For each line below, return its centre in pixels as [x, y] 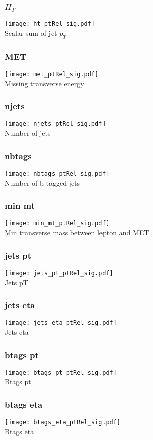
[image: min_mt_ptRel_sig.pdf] [57, 224]
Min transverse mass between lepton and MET [77, 233]
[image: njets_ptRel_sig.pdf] [55, 124]
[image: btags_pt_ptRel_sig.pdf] [61, 373]
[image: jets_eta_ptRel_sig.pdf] [61, 323]
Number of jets [28, 133]
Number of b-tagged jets [42, 183]
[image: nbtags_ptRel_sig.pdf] [57, 174]
